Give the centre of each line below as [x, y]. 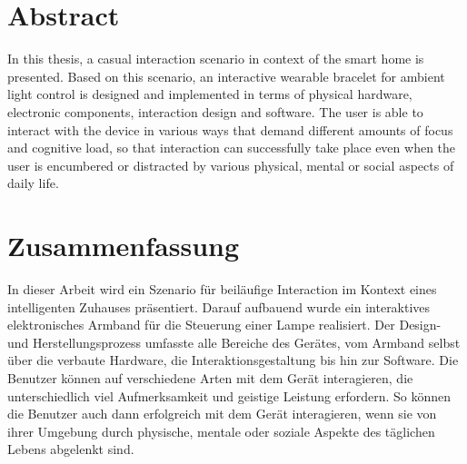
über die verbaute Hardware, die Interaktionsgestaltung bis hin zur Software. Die [233, 360]
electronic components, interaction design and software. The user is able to [215, 111]
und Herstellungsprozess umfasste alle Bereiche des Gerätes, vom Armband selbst [234, 342]
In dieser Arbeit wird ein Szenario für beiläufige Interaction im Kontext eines [222, 289]
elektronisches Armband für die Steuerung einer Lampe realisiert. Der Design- [224, 325]
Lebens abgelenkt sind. [71, 449]
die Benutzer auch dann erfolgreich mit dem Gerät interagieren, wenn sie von [222, 414]
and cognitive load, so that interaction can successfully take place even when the [232, 148]
